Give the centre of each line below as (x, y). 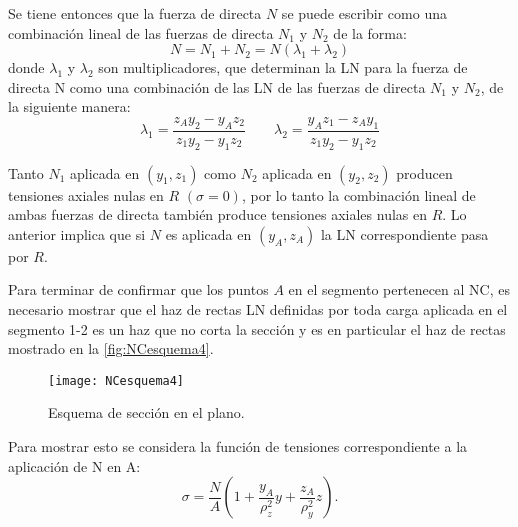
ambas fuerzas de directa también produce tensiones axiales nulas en (217, 214)
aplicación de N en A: (74, 465)
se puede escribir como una (364, 13)
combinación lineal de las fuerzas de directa (141, 32)
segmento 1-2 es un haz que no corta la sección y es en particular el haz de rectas (257, 328)
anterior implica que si (77, 233)
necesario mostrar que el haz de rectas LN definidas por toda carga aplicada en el (258, 308)
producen (424, 172)
